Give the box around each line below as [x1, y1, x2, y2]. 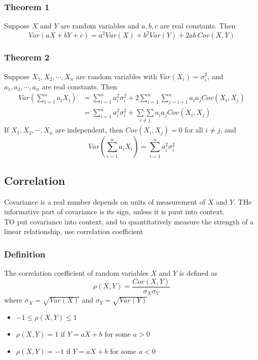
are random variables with [76, 71, 158, 81]
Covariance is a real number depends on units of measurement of [4, 196, 205, 207]
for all [185, 124, 203, 135]
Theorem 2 [4, 51, 50, 63]
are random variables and [60, 20, 139, 31]
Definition [4, 247, 46, 260]
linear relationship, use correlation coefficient [4, 226, 143, 237]
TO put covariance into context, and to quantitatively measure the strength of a [4, 216, 254, 226]
